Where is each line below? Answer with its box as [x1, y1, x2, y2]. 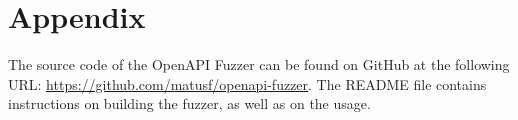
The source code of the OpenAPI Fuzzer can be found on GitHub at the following [8, 54, 510, 75]
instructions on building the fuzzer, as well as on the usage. [8, 93, 371, 114]
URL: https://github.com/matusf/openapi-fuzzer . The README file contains [8, 73, 487, 94]
